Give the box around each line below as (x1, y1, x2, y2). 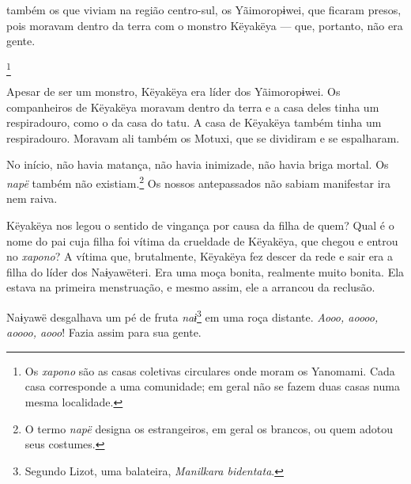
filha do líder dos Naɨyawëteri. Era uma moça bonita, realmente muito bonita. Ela (6, 263, 405, 280)
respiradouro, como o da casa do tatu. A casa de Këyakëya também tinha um (6, 114, 382, 131)
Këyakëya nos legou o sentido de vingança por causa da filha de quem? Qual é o (6, 216, 394, 233)
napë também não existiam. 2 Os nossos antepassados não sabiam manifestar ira (6, 173, 391, 191)
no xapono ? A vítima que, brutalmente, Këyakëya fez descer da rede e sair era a (6, 248, 394, 265)
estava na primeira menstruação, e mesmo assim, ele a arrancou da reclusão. (6, 279, 375, 295)
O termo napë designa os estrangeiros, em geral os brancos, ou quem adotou (25, 420, 394, 436)
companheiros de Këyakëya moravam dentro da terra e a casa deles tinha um (6, 98, 379, 115)
